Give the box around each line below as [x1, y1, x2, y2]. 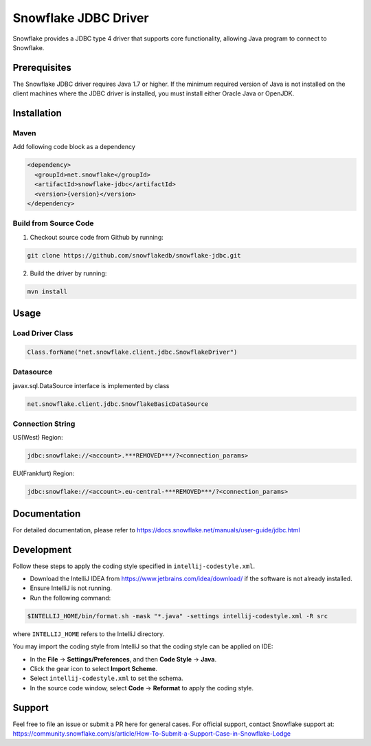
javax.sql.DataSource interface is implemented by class [12, 381, 170, 389]
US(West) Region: [12, 433, 63, 442]
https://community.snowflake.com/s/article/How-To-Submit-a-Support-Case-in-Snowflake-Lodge [12, 729, 291, 738]
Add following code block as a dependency [12, 143, 135, 151]
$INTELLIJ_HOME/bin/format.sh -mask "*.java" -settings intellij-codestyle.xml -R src [27, 612, 328, 620]
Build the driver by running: [30, 269, 107, 278]
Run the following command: [30, 594, 111, 602]
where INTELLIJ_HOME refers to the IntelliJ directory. [12, 629, 165, 638]
